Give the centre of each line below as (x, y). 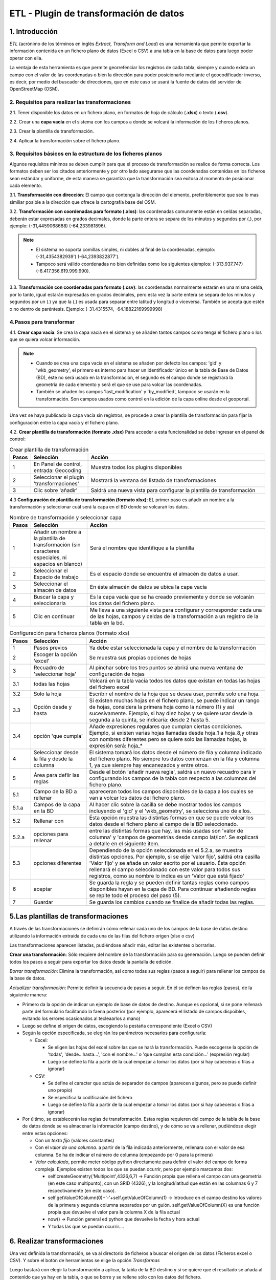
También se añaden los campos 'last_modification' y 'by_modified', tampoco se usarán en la (133, 392)
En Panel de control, (58, 464)
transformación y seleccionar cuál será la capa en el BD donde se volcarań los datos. (99, 507)
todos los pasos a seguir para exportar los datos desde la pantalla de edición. (91, 962)
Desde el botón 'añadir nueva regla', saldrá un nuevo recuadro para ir (172, 772)
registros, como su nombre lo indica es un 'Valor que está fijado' (167, 876)
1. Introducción (34, 31)
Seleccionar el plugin (59, 477)
